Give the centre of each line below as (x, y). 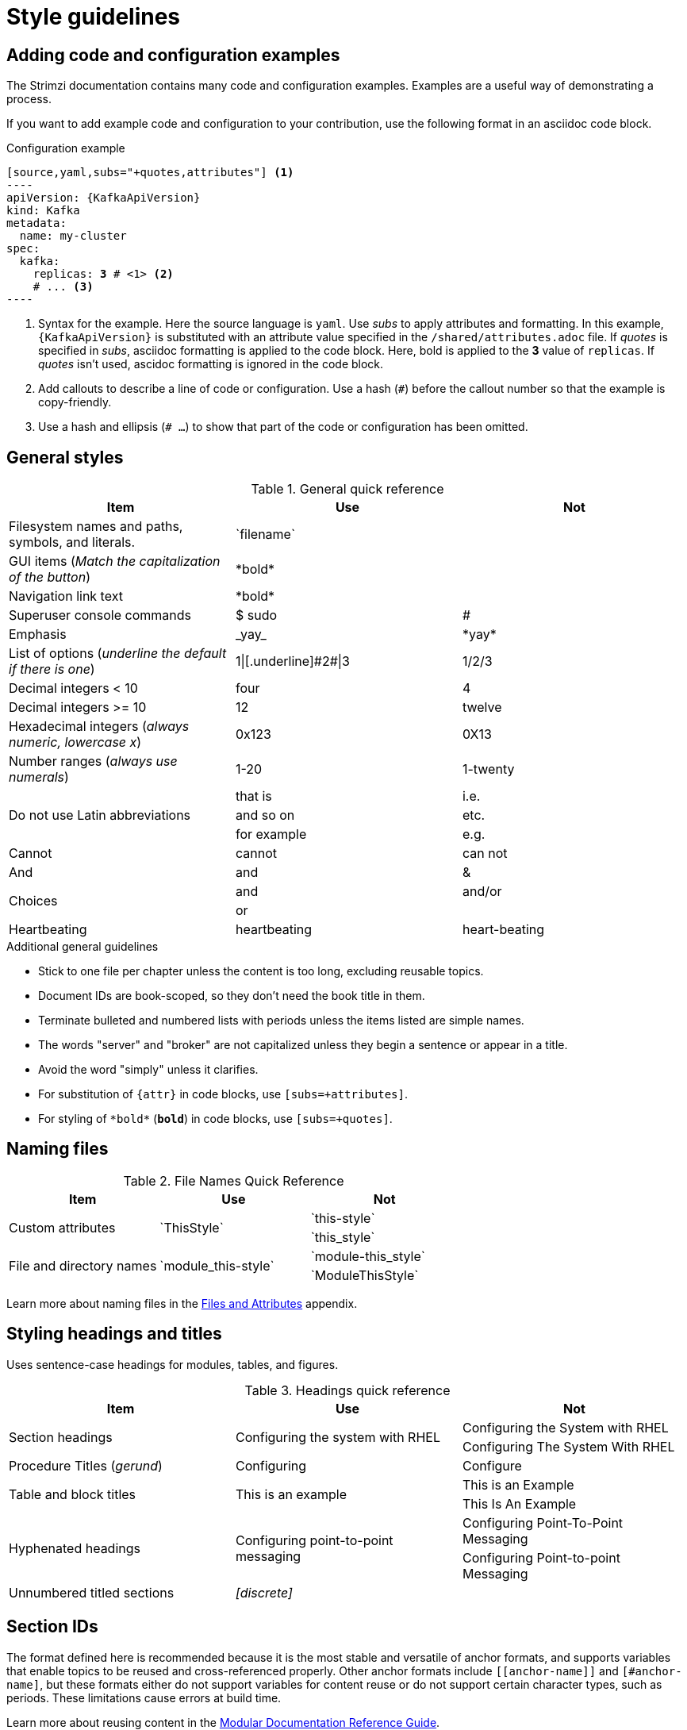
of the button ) (50, 577)
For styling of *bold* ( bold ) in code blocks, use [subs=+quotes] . (215, 1119)
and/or (482, 892)
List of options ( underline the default (118, 654)
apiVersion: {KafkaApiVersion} (104, 198)
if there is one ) (52, 669)
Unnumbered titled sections (92, 1592)
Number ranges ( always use (93, 761)
